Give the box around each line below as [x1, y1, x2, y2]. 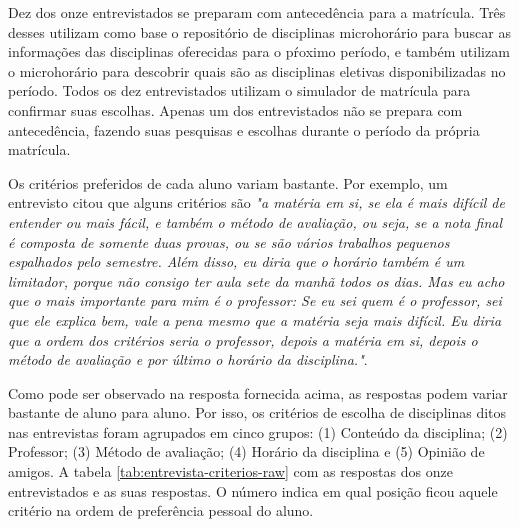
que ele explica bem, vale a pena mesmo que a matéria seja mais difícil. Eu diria [8, 309, 502, 330]
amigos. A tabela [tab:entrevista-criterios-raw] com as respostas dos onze [8, 461, 453, 482]
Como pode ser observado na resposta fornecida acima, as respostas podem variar [8, 382, 508, 403]
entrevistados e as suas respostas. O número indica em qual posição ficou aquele [8, 480, 498, 501]
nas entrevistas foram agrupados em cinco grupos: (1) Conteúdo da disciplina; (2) [8, 421, 508, 442]
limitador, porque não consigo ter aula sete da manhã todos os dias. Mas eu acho [8, 270, 505, 291]
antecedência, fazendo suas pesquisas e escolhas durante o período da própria [8, 119, 480, 140]
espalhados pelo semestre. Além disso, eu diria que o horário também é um [8, 251, 465, 272]
